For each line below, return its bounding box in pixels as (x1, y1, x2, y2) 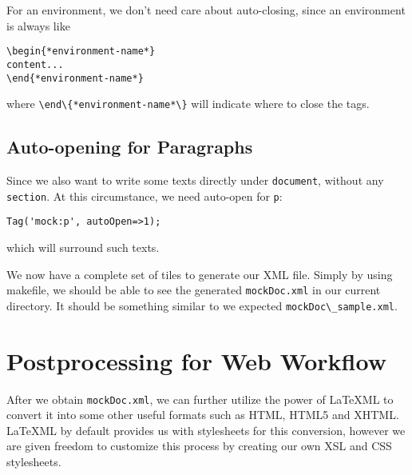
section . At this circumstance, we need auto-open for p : (6, 187, 283, 204)
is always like (6, 17, 70, 34)
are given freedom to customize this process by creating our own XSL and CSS (6, 437, 392, 454)
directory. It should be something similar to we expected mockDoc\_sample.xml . (6, 297, 398, 313)
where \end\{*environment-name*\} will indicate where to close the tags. (6, 95, 370, 112)
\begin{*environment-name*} (6, 46, 156, 58)
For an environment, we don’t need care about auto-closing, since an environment (6, 2, 406, 18)
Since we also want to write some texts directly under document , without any (6, 172, 384, 189)
